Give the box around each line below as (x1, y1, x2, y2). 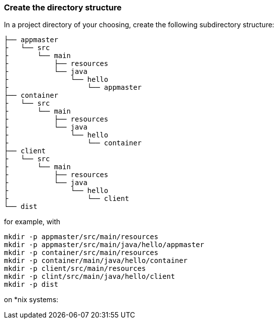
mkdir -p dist (4, 280, 58, 289)
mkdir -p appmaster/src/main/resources (4, 233, 158, 241)
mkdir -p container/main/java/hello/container (4, 257, 187, 265)
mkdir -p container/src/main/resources (4, 249, 158, 257)
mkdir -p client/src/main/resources (4, 264, 146, 273)
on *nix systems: (4, 295, 58, 304)
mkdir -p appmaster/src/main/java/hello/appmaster (4, 241, 204, 249)
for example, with (4, 217, 60, 226)
